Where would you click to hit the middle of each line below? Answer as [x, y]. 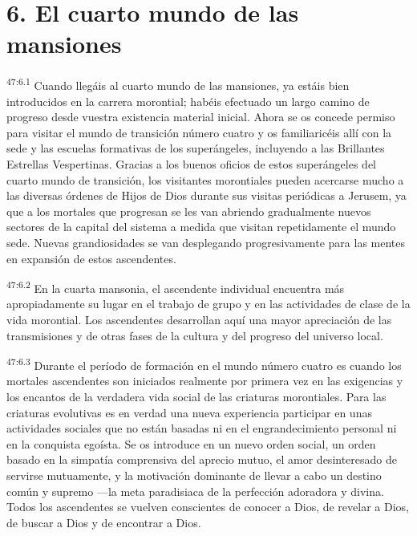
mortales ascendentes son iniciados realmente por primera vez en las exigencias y [205, 381]
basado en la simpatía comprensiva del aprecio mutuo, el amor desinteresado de [202, 459]
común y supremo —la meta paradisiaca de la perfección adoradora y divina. [195, 491]
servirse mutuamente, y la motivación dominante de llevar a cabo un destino [194, 475]
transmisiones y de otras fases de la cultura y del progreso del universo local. [195, 335]
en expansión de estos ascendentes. [91, 258]
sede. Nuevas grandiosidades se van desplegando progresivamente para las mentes [206, 242]
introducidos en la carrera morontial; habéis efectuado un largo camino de [188, 101]
